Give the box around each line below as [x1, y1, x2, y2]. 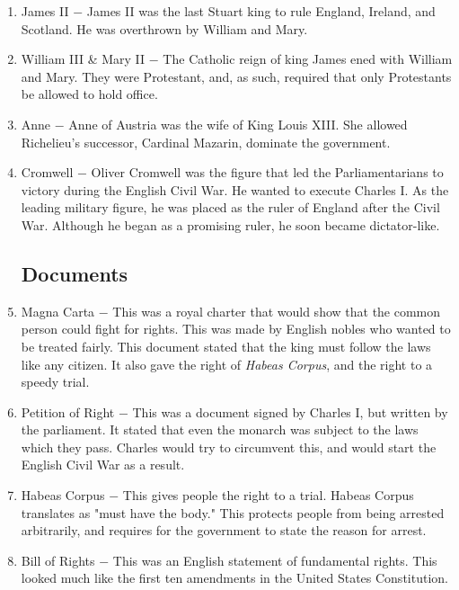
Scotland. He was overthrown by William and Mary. [21, 19, 308, 38]
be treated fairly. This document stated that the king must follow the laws [21, 336, 431, 355]
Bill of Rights [21, 550, 95, 569]
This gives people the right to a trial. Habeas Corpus [122, 486, 414, 505]
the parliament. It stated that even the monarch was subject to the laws [21, 420, 419, 439]
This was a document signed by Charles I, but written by [132, 402, 448, 421]
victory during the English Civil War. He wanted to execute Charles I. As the [21, 180, 449, 199]
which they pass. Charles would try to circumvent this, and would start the [21, 437, 437, 456]
